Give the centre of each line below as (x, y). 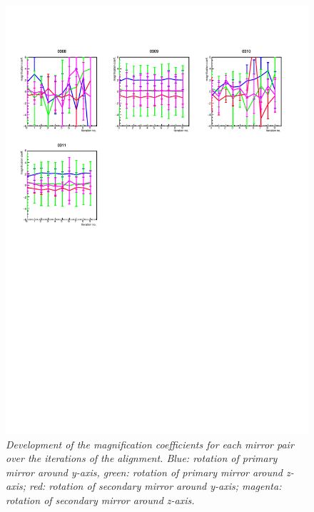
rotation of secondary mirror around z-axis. (100, 500)
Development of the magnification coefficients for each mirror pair (150, 444)
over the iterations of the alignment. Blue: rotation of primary (142, 458)
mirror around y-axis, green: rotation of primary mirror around (145, 472)
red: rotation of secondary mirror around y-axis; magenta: (155, 486)
